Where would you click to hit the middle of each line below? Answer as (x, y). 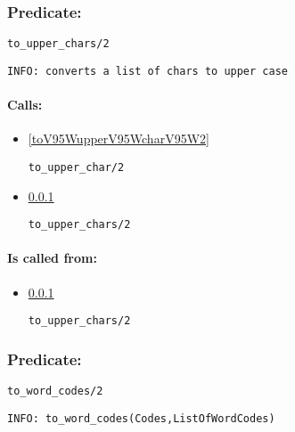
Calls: (25, 105)
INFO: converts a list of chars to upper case (147, 71)
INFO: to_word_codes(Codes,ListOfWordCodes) (141, 418)
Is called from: (52, 258)
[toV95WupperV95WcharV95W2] (119, 139)
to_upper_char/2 (76, 167)
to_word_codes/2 (55, 391)
